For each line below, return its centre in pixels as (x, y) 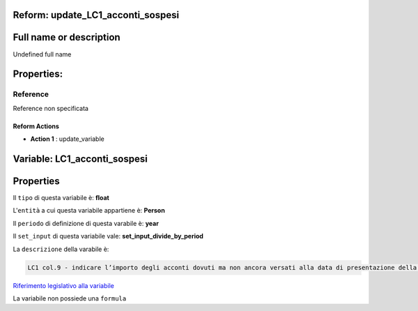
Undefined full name (42, 54)
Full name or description (67, 37)
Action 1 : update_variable (67, 139)
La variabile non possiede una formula (70, 298)
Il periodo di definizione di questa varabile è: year (86, 223)
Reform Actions (36, 126)
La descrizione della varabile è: (61, 249)
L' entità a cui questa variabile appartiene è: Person (89, 211)
